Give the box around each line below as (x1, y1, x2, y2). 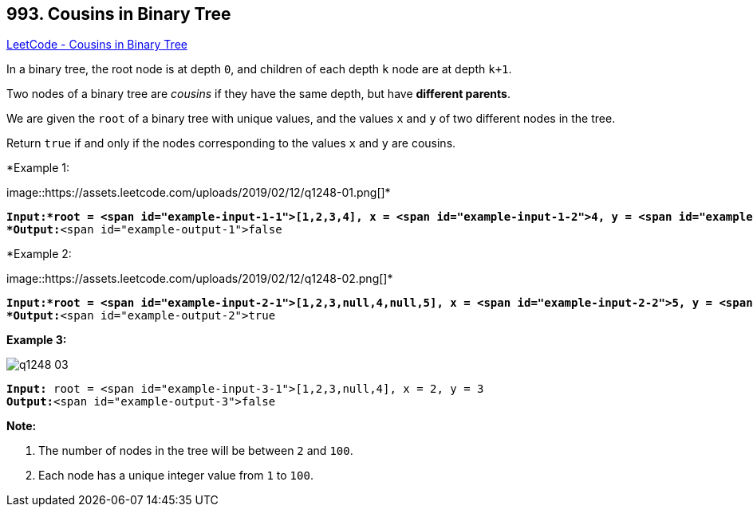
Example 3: (6, 333, 67, 347)
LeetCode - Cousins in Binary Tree (6, 37, 187, 52)
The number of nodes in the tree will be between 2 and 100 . (38, 444, 353, 458)
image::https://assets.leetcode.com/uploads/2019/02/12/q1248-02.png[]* (6, 272, 393, 286)
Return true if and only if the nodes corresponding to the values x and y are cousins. (6, 136, 456, 151)
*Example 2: (6, 247, 72, 261)
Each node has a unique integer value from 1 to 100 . (38, 468, 313, 483)
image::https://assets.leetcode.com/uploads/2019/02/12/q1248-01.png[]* (6, 186, 391, 200)
